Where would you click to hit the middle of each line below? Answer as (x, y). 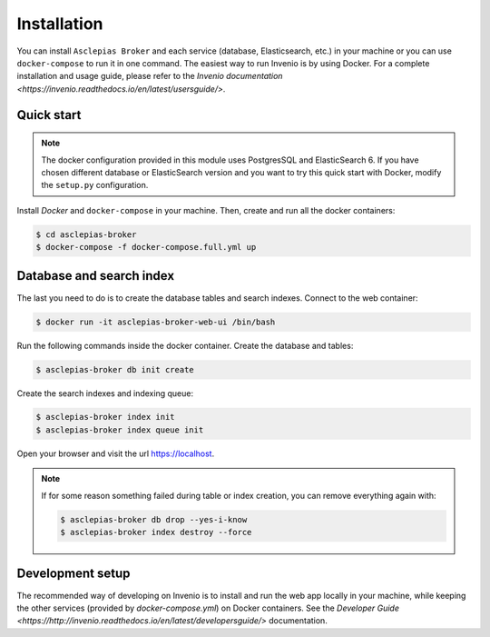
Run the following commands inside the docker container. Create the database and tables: (185, 345)
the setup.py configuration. (95, 185)
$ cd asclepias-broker (86, 234)
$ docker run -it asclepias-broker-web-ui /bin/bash (156, 322)
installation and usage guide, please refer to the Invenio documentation (150, 76)
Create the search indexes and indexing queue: (105, 393)
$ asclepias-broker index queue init (120, 430)
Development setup (73, 574)
